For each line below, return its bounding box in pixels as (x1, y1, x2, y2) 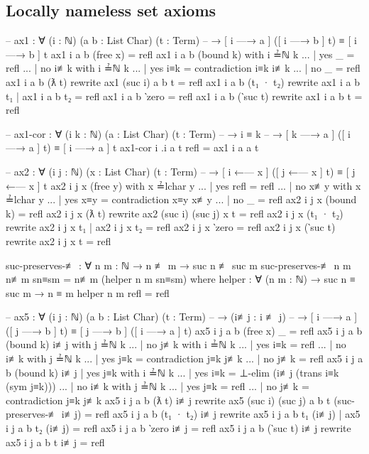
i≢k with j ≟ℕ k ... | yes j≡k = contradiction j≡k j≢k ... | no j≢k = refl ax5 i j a (6, 351, 363, 366)
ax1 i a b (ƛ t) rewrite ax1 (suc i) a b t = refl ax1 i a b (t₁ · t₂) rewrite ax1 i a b (6, 74, 360, 89)
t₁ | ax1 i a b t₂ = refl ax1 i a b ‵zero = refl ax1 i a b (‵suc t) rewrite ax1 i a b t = (6, 88, 363, 103)
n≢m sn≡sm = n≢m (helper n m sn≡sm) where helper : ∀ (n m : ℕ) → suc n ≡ (6, 271, 356, 286)
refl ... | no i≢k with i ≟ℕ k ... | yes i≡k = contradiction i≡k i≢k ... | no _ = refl (6, 60, 360, 75)
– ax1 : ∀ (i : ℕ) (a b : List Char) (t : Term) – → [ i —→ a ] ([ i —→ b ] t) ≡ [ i (6, 33, 357, 48)
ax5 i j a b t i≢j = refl (6, 434, 105, 449)
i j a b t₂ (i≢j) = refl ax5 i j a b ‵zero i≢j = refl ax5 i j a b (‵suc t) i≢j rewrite (6, 421, 351, 436)
